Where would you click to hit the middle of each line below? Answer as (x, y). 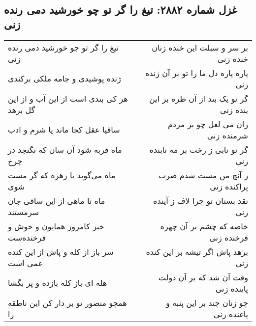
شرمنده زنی (227, 135)
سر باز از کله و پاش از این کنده (61, 251)
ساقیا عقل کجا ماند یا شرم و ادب (64, 130)
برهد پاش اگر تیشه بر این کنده (197, 251)
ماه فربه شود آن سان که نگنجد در (65, 149)
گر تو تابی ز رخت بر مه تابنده (199, 149)
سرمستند (24, 212)
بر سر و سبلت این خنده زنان (200, 47)
